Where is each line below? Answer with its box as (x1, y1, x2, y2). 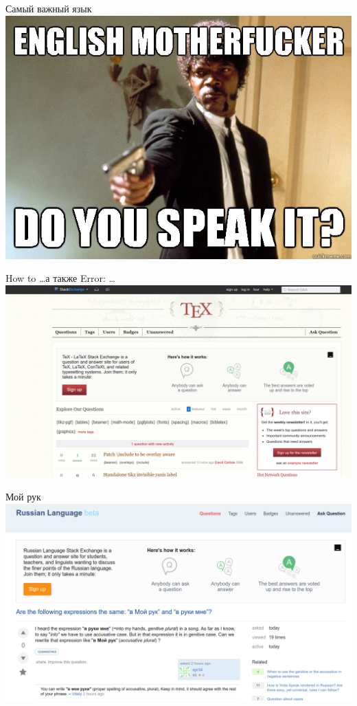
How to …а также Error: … (5, 271, 115, 285)
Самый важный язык (5, 1, 92, 15)
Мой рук (5, 489, 41, 503)
